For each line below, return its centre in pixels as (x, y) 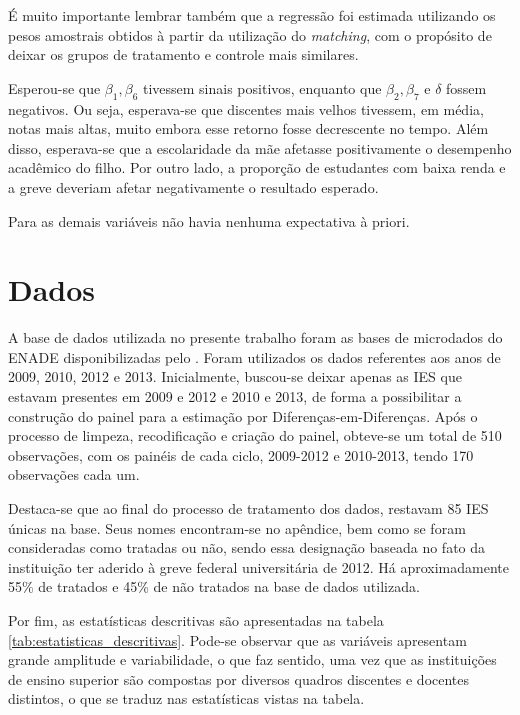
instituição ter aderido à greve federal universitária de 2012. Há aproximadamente (258, 566)
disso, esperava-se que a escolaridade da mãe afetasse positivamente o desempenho (260, 147)
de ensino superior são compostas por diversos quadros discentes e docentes (239, 678)
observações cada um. (74, 474)
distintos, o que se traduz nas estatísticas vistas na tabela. (186, 698)
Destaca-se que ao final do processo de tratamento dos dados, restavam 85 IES (248, 508)
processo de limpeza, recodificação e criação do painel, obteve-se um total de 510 (255, 435)
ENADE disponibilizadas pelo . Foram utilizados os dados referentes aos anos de (254, 356)
